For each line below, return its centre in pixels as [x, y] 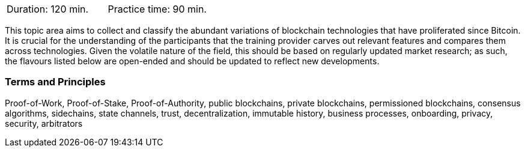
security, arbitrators [44, 123]
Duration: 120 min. [48, 9]
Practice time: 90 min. [157, 9]
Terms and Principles [55, 82]
